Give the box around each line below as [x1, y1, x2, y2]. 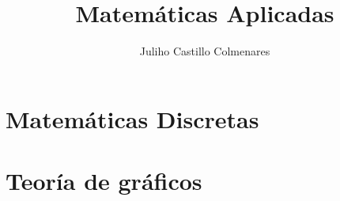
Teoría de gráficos [6, 165, 202, 197]
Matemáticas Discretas [6, 102, 259, 135]
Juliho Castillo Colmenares [139, 43, 270, 59]
